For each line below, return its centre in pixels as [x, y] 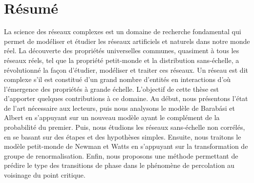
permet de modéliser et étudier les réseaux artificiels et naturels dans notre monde [127, 41]
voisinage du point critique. [45, 175]
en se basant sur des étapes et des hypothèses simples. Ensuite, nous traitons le [123, 136]
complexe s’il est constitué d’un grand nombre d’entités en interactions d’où [117, 79]
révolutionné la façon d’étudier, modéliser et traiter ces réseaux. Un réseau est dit [126, 70]
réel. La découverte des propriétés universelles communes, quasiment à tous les [122, 51]
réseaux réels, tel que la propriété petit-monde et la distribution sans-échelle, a [122, 60]
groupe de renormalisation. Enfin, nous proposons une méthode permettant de [121, 155]
